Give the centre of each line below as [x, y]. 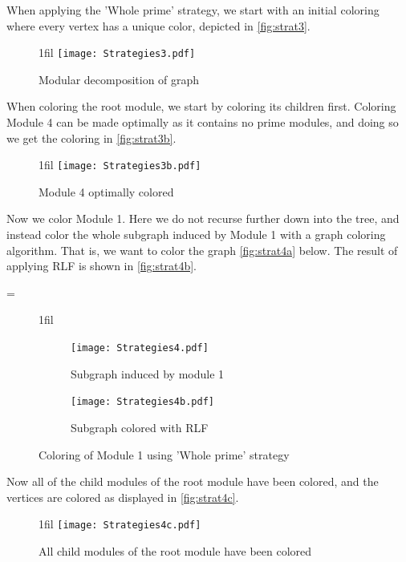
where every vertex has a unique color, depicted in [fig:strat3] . [158, 25]
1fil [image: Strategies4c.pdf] [120, 524]
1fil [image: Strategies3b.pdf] [120, 165]
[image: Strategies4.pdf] [140, 348]
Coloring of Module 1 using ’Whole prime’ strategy [164, 454]
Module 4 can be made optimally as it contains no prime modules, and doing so [203, 122]
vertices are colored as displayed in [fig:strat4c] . [123, 497]
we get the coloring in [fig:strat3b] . [91, 137]
